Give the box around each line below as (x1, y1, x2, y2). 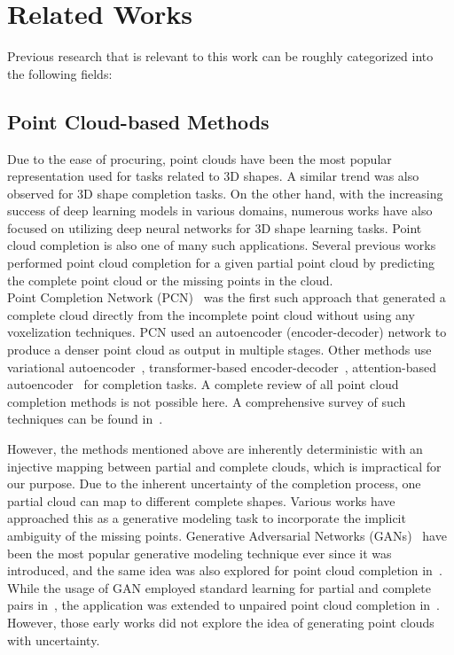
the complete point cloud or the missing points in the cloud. (7, 270, 333, 289)
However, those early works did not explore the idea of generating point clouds (7, 612, 434, 631)
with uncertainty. (7, 630, 100, 649)
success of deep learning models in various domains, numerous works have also (7, 201, 433, 220)
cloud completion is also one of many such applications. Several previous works (7, 236, 436, 254)
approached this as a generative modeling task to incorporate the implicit (7, 509, 406, 527)
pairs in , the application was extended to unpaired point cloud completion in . (7, 596, 440, 614)
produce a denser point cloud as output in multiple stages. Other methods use (7, 340, 432, 359)
